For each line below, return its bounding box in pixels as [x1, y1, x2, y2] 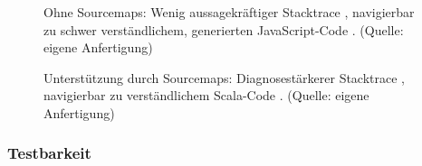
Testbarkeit [7, 142, 91, 164]
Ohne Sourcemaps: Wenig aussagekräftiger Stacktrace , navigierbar [43, 3, 415, 21]
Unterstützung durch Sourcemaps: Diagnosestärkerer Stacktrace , [43, 68, 405, 87]
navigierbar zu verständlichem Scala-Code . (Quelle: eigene [43, 86, 369, 105]
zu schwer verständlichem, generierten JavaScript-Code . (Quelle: [43, 20, 404, 39]
